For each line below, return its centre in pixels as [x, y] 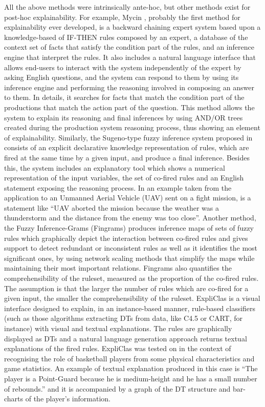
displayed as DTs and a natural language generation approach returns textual [126, 338]
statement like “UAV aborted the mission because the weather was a [112, 207]
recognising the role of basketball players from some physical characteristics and [129, 358]
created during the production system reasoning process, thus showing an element [132, 127]
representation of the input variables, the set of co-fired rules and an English [124, 178]
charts [14, 399]
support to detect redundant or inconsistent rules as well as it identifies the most [131, 248]
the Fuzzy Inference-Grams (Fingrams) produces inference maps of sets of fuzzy [129, 228]
